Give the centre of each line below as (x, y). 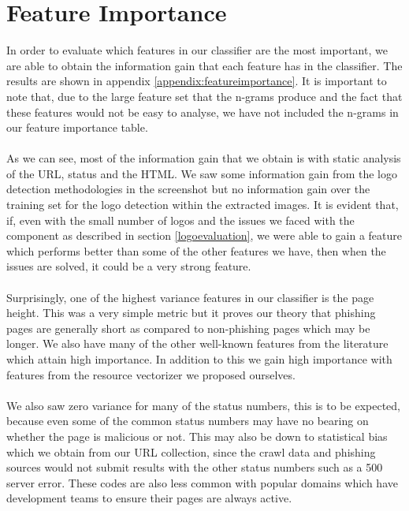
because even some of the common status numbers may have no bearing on (188, 421)
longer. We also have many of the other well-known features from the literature (197, 343)
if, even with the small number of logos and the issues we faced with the (180, 220)
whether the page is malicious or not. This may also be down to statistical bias (197, 436)
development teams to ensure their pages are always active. (149, 498)
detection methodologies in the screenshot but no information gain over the (188, 189)
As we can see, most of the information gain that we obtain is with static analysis (204, 158)
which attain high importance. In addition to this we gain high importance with (199, 359)
